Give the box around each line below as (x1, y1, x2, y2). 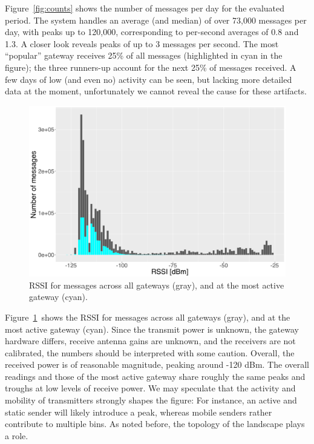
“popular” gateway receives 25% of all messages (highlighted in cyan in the (5, 49, 283, 62)
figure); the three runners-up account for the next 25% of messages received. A (5, 60, 296, 73)
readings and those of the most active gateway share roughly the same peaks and (5, 370, 306, 382)
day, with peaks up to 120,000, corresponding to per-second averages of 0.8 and (5, 25, 299, 38)
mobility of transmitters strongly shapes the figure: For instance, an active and (5, 394, 297, 406)
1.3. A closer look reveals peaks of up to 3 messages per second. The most (5, 37, 279, 50)
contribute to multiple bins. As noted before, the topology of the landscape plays (5, 417, 305, 430)
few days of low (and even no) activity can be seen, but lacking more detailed (5, 73, 292, 85)
